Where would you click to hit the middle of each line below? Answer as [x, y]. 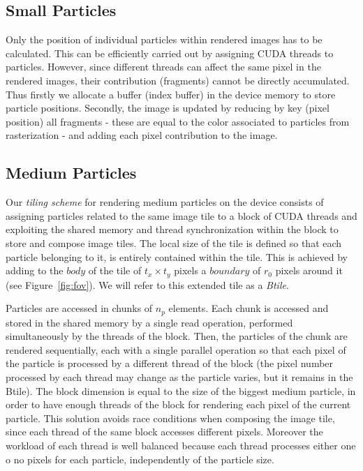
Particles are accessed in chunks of [79, 308]
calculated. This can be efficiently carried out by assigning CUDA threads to [170, 53]
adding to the [35, 270]
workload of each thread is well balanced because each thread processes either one [181, 445]
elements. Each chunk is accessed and [249, 308]
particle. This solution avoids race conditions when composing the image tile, [170, 418]
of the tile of [115, 270]
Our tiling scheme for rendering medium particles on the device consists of [165, 202]
